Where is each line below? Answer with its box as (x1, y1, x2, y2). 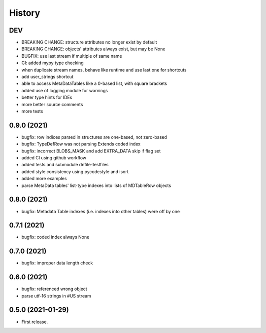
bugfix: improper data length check (21, 260, 93, 266)
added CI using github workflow (21, 155, 87, 161)
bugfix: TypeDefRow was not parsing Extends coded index (21, 141, 140, 147)
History (9, 7, 40, 18)
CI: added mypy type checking (21, 60, 84, 66)
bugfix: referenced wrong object (21, 286, 87, 292)
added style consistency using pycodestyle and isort (21, 168, 129, 175)
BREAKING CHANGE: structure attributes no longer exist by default (21, 39, 157, 45)
